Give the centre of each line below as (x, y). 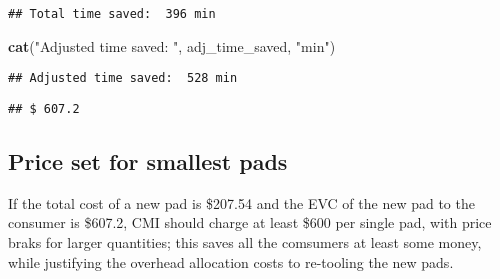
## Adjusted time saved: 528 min (123, 78)
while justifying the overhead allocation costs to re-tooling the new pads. (231, 261)
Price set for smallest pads (148, 160)
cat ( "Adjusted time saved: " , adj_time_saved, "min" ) (172, 45)
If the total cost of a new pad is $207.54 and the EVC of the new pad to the (241, 202)
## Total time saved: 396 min (112, 14)
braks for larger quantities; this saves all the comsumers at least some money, (245, 241)
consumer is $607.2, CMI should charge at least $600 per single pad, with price (250, 222)
